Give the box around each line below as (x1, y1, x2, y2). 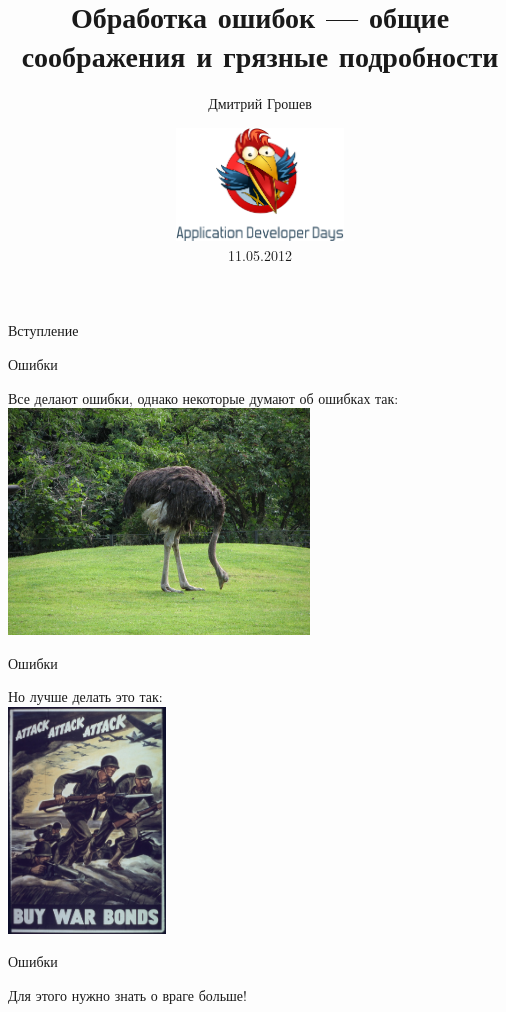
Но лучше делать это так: (8, 686, 163, 707)
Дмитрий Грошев (208, 93, 312, 114)
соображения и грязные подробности (21, 35, 499, 76)
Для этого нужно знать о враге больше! (8, 984, 247, 1005)
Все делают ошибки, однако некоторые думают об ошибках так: (8, 387, 399, 408)
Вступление (8, 320, 79, 341)
